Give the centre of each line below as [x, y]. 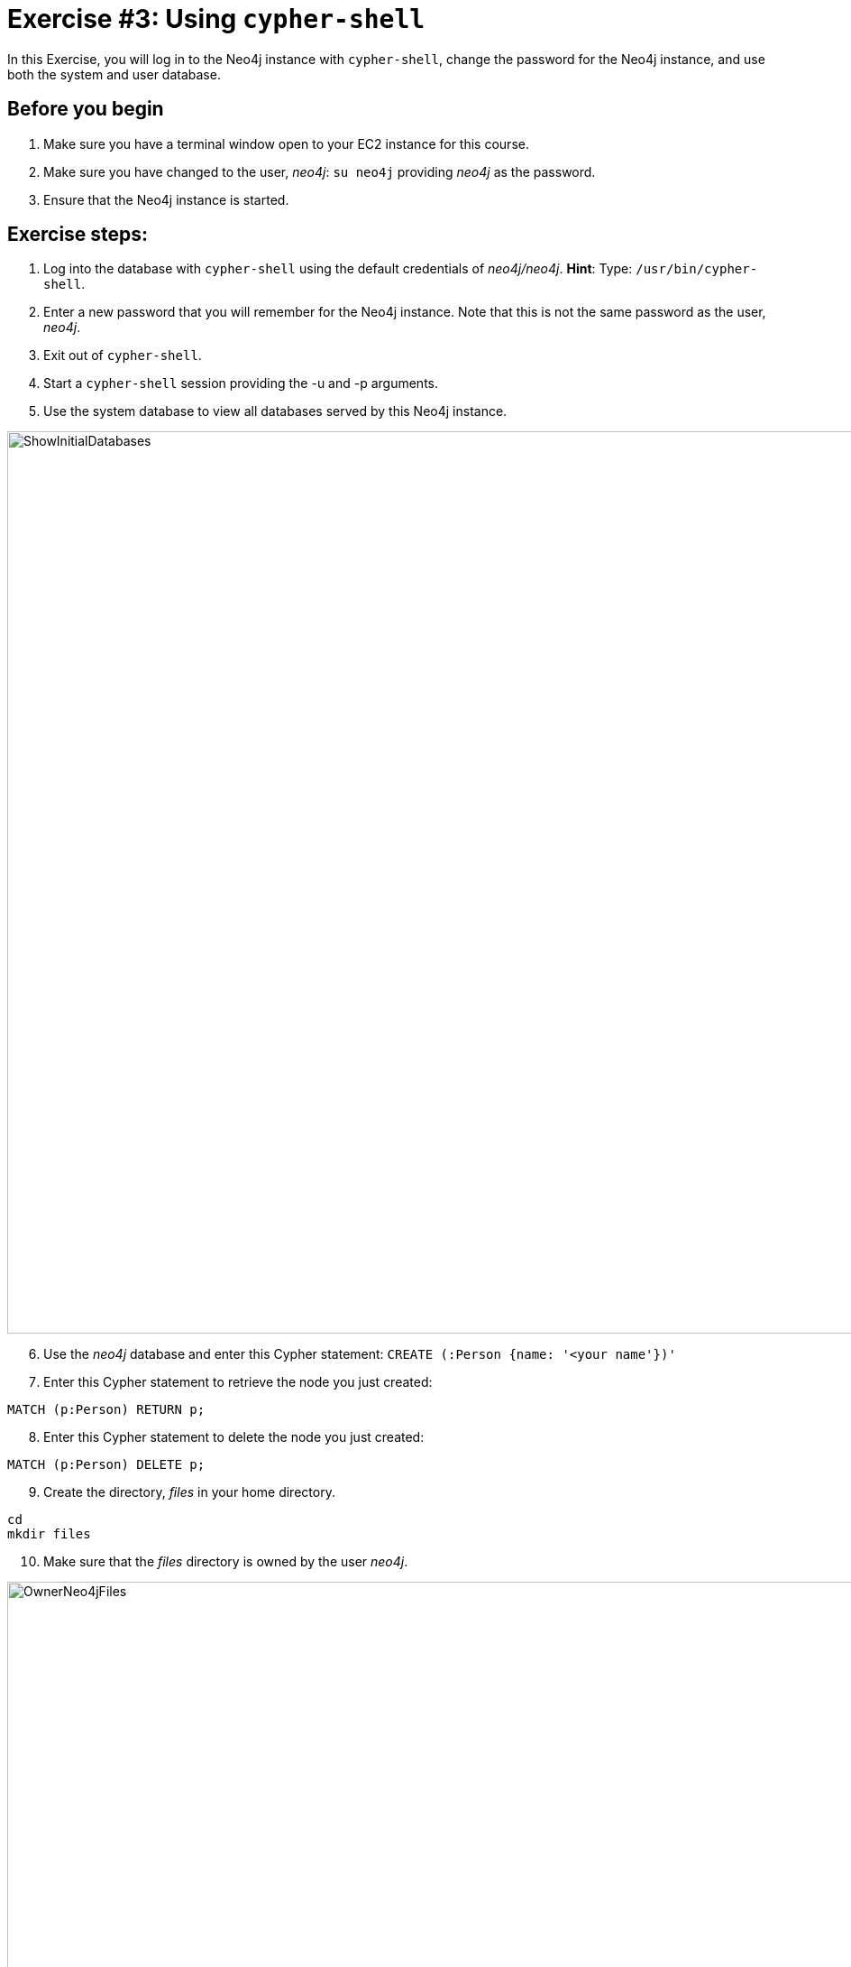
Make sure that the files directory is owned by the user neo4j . [226, 1562]
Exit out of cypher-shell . [123, 356]
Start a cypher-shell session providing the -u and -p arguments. [241, 383]
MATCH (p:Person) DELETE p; [106, 1465]
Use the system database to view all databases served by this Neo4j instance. [275, 411]
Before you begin [86, 109]
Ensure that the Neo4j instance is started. [166, 199]
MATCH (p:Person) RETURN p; [106, 1410]
